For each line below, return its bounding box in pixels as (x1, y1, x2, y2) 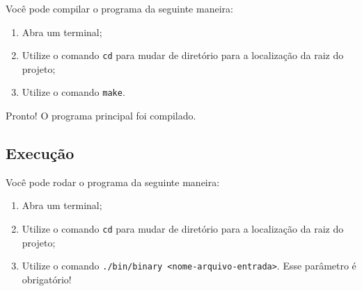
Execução (6, 142, 74, 164)
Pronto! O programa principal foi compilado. (6, 108, 196, 123)
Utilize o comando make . (22, 85, 125, 99)
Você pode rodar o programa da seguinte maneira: (6, 174, 220, 189)
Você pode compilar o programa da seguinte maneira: (6, 1, 233, 15)
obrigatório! (22, 272, 72, 286)
